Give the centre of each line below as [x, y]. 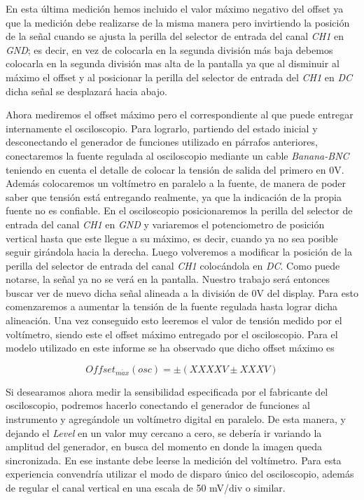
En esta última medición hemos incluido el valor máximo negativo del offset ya [175, 8]
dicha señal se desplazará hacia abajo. [86, 91]
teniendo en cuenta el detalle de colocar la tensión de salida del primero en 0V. [175, 169]
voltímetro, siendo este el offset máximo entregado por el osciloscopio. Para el [172, 334]
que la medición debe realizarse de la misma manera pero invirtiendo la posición [178, 22]
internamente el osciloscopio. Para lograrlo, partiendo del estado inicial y [162, 128]
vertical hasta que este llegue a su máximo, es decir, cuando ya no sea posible [172, 238]
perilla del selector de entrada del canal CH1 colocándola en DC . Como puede [173, 265]
